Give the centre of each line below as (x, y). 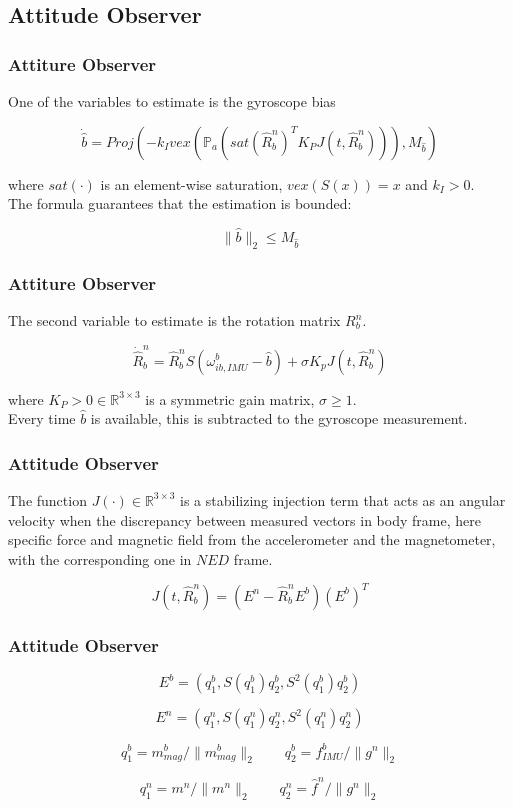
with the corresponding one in (100, 558)
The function (47, 499)
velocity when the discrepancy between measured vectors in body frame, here (244, 519)
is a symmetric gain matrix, (230, 398)
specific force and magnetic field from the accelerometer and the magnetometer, (252, 539)
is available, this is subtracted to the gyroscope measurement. (279, 418)
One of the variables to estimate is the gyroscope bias (172, 101)
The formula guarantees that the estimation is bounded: (180, 203)
